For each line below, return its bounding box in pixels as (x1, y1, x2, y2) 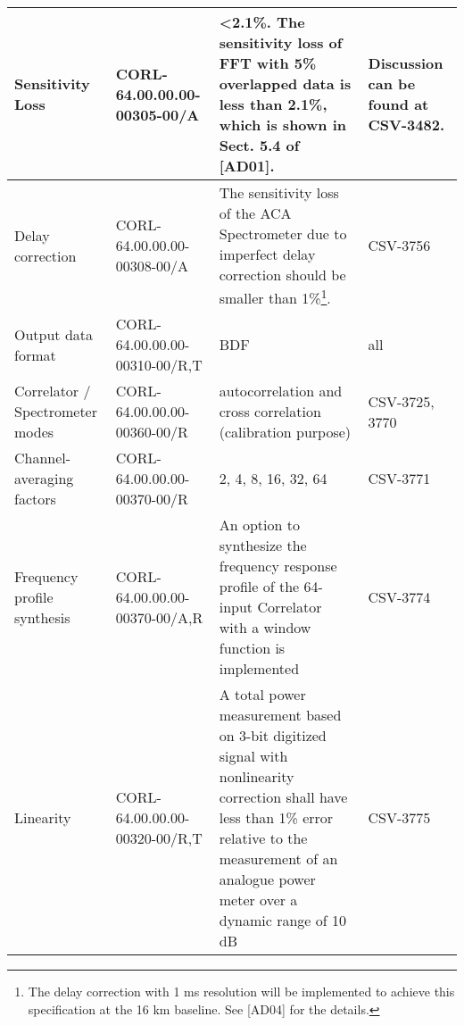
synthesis (14, 606, 70, 628)
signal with (219, 746, 288, 767)
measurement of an (219, 848, 338, 870)
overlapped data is (219, 73, 352, 94)
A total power (219, 684, 306, 705)
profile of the (219, 576, 300, 597)
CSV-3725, (368, 390, 435, 412)
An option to (219, 514, 300, 536)
